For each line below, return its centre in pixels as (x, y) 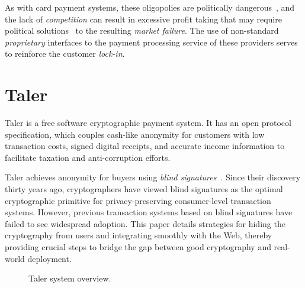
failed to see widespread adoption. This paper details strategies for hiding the (145, 223)
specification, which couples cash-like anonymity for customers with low (135, 134)
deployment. (49, 258)
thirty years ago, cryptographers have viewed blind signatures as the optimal (144, 189)
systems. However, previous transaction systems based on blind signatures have (149, 212)
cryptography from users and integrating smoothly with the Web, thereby (139, 235)
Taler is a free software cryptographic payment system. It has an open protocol (148, 123)
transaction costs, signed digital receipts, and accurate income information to (145, 146)
